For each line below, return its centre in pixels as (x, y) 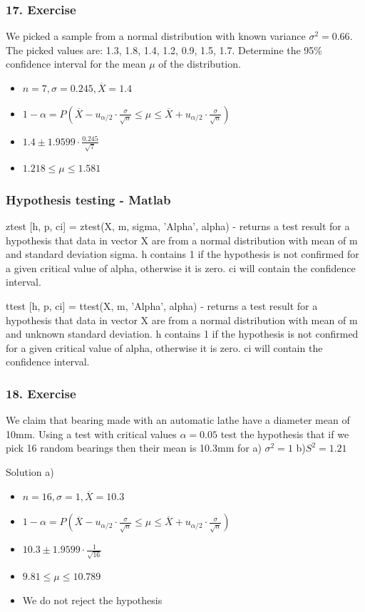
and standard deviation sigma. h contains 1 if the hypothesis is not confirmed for (182, 254)
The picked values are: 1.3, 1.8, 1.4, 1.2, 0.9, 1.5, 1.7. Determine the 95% (164, 50)
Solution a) (30, 472)
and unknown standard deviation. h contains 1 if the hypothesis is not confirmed (182, 334)
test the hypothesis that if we (285, 434)
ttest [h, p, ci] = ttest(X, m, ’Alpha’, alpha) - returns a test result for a (162, 306)
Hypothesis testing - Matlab (88, 199)
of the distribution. (200, 64)
